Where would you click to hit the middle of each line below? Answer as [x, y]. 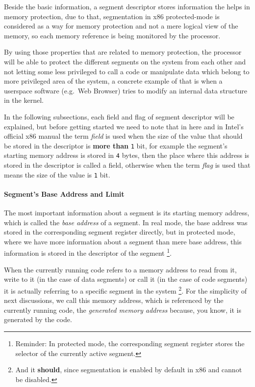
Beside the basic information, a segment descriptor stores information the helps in [127, 6]
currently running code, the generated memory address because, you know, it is [123, 310]
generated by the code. [38, 319]
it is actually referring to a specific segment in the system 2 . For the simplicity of [126, 290]
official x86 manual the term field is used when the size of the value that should [123, 136]
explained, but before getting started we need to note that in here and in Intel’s [124, 126]
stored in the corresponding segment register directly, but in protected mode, [120, 232]
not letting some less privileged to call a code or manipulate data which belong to [127, 71]
